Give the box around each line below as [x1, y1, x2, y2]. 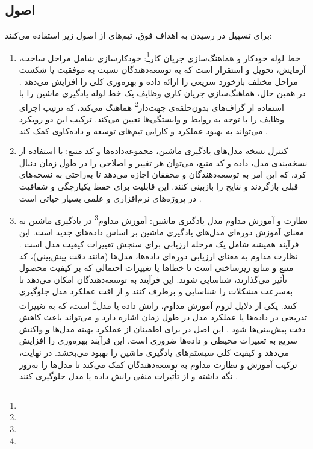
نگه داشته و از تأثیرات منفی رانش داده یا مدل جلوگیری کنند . [19, 370, 238, 382]
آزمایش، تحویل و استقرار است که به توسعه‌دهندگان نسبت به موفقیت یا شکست [19, 63, 306, 76]
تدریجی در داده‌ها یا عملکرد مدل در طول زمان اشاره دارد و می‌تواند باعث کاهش [19, 311, 308, 323]
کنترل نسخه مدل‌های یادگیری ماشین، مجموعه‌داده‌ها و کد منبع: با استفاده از [19, 144, 288, 157]
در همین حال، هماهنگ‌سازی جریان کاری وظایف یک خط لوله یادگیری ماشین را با [19, 87, 306, 99]
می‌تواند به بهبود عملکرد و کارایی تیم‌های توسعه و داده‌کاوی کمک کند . [19, 124, 268, 137]
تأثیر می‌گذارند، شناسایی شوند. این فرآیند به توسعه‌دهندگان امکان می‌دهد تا [19, 273, 288, 285]
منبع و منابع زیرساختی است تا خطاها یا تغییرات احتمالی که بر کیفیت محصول [19, 261, 294, 274]
